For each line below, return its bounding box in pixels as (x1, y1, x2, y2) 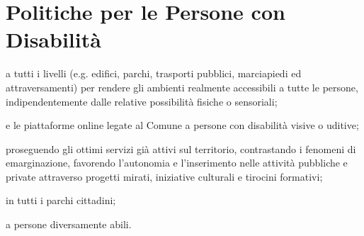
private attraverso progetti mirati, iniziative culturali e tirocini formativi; (6, 169, 323, 184)
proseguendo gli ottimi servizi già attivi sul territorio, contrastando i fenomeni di (6, 141, 356, 156)
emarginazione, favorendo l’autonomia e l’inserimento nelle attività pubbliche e (6, 155, 348, 170)
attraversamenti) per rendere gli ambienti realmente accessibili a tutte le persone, (6, 79, 358, 94)
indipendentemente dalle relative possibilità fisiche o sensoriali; (6, 94, 278, 108)
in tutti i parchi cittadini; (6, 193, 116, 208)
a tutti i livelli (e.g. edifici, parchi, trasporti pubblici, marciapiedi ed (6, 66, 302, 81)
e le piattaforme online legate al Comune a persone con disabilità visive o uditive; (6, 118, 359, 133)
